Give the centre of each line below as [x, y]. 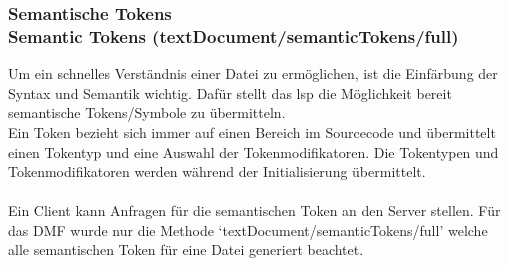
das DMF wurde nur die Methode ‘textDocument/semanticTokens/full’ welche [248, 229]
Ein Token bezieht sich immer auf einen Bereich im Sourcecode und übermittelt [252, 131]
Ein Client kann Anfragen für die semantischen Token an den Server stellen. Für [254, 210]
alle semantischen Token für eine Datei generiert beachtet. [186, 249]
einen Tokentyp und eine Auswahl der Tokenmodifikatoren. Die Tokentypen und [253, 151]
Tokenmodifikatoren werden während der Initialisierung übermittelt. [217, 171]
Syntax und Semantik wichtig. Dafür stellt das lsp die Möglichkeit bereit [230, 92]
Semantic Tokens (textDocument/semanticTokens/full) [233, 35]
